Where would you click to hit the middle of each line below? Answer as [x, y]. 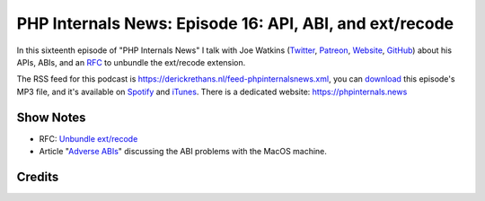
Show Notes [51, 117]
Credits [38, 176]
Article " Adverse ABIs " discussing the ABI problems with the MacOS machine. [183, 152]
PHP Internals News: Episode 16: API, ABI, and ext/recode [235, 23]
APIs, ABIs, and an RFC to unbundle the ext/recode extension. [131, 62]
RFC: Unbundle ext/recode [88, 138]
